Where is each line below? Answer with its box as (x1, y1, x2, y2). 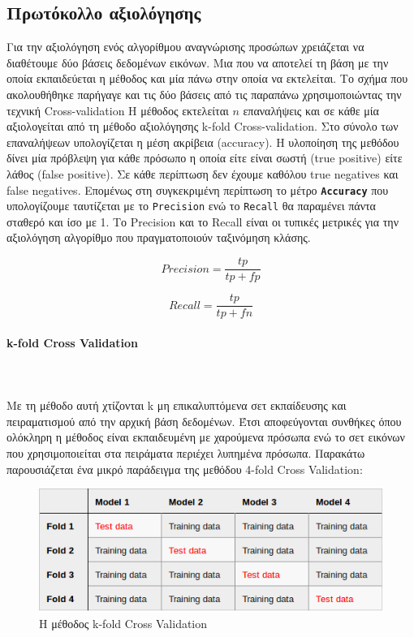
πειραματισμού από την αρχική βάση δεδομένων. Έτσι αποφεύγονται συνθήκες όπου (6, 412, 402, 429)
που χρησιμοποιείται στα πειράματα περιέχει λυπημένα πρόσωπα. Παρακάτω (6, 444, 365, 461)
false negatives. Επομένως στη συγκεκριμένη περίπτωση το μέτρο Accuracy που (6, 181, 389, 198)
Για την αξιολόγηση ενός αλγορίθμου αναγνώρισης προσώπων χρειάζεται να (6, 38, 364, 55)
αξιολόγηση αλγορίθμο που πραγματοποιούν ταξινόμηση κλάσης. (6, 229, 311, 246)
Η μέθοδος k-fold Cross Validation (39, 614, 208, 631)
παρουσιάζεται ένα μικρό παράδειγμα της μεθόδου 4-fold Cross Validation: (6, 460, 363, 477)
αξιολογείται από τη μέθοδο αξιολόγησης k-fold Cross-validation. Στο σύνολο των (6, 118, 399, 135)
